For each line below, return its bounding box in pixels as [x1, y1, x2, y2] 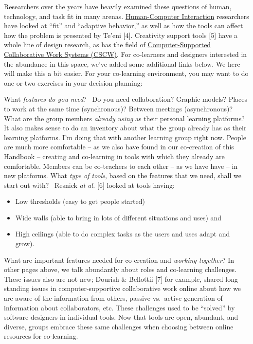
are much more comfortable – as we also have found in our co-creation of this [4, 142, 234, 152]
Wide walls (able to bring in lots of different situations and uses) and [15, 212, 222, 222]
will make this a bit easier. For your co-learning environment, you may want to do [4, 68, 249, 78]
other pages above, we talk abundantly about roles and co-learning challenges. [4, 264, 236, 274]
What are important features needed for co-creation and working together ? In [4, 254, 234, 265]
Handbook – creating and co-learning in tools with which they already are [4, 151, 225, 161]
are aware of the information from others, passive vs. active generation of [4, 293, 223, 303]
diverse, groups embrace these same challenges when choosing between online [4, 321, 234, 331]
